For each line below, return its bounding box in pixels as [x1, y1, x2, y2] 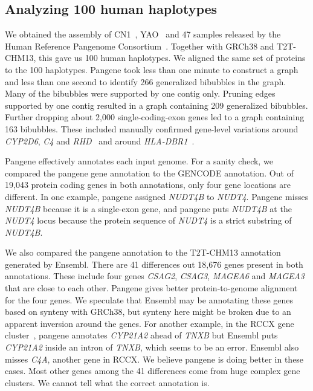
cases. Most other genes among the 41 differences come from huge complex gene [5, 364, 300, 377]
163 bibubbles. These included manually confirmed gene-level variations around [5, 122, 298, 135]
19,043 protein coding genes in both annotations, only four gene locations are [5, 178, 291, 191]
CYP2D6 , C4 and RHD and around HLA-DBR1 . [5, 134, 195, 147]
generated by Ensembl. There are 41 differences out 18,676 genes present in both [5, 257, 303, 270]
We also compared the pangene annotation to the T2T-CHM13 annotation [5, 246, 281, 259]
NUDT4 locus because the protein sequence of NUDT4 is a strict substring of [5, 214, 292, 227]
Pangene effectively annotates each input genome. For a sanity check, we [5, 155, 273, 167]
